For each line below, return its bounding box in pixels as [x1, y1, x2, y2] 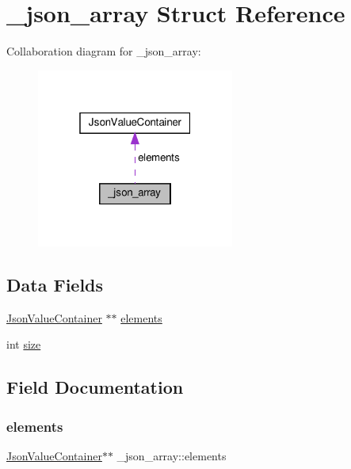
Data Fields [6, 273, 104, 297]
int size [6, 336, 41, 353]
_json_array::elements [116, 448, 227, 464]
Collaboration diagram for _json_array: [6, 43, 201, 59]
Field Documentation [6, 375, 184, 399]
